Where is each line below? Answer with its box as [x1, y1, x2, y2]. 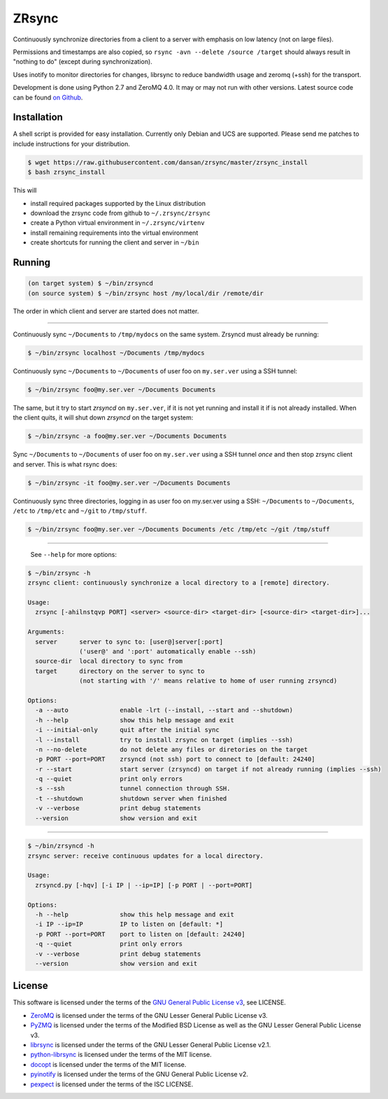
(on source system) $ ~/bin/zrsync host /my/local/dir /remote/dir [27, 289, 264, 297]
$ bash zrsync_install [27, 168, 106, 177]
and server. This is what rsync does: [13, 459, 117, 469]
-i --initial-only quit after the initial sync [35, 726, 220, 734]
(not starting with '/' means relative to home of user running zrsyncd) [79, 677, 338, 685]
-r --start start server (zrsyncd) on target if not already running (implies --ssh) [35, 765, 382, 773]
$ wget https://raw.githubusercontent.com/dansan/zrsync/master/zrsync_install [27, 158, 308, 166]
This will [13, 186, 37, 195]
